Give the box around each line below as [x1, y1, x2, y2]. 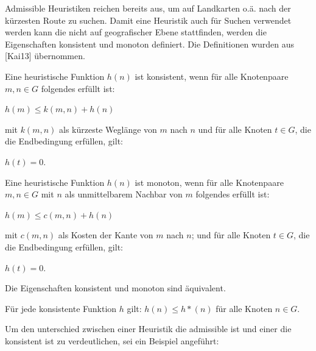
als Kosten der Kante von [58, 229, 153, 241]
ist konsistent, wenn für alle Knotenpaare [135, 69, 289, 82]
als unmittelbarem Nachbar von [65, 188, 183, 200]
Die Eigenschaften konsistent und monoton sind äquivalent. [5, 282, 226, 294]
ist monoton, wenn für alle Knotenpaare [135, 175, 284, 188]
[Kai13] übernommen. [5, 49, 85, 62]
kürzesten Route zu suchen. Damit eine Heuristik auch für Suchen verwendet [5, 13, 292, 26]
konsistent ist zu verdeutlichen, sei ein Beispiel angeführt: [5, 334, 219, 347]
